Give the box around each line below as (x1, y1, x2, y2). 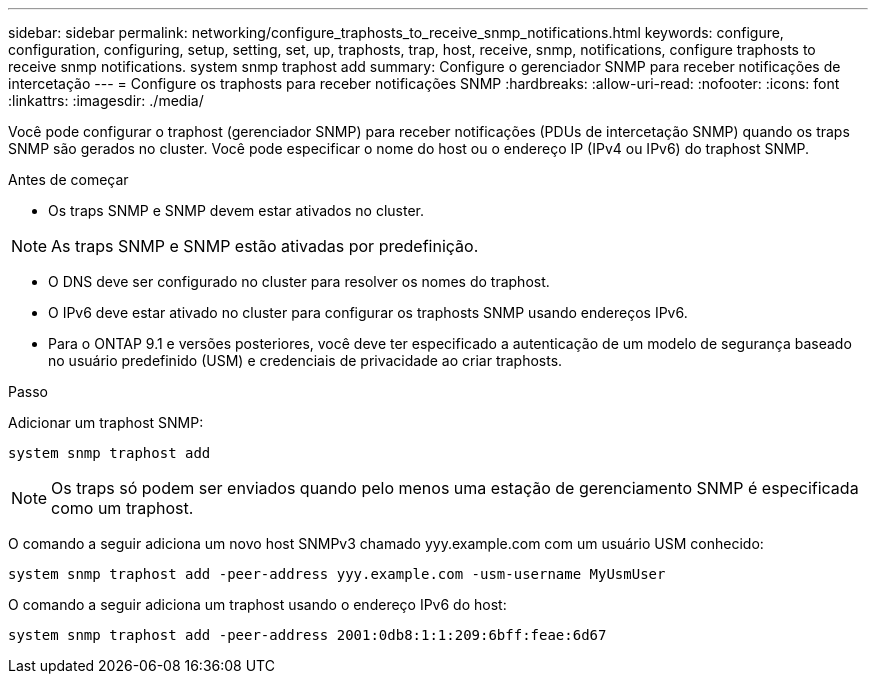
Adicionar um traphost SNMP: (8, 414, 204, 431)
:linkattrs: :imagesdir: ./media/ (8, 92, 204, 109)
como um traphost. (51, 498, 194, 518)
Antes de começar (8, 171, 129, 188)
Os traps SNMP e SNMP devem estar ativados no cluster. (48, 202, 425, 219)
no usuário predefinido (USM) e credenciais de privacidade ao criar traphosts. (48, 352, 563, 369)
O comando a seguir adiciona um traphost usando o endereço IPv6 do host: (8, 596, 507, 613)
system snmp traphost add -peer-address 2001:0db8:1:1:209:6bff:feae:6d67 (8, 627, 607, 643)
